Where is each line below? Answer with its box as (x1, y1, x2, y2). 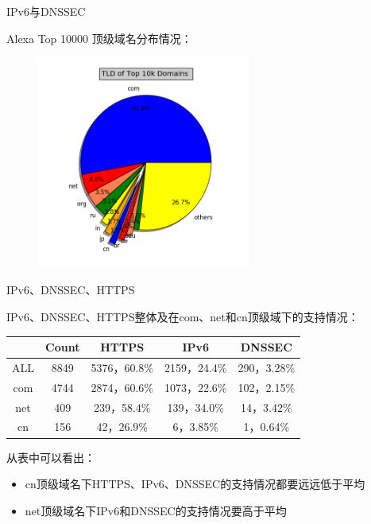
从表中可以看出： (6, 448, 95, 465)
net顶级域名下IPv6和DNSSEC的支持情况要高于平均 (25, 502, 287, 518)
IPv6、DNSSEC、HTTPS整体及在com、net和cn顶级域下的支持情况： (6, 308, 359, 324)
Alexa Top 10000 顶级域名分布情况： (6, 29, 192, 46)
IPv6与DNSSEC (6, 3, 86, 19)
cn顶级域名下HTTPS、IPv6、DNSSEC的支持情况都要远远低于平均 (25, 475, 365, 492)
